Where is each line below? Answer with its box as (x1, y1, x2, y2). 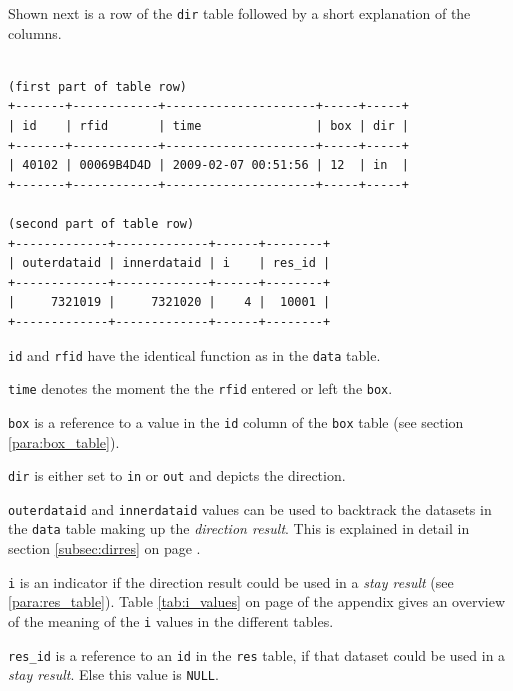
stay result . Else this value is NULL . (8, 664, 219, 685)
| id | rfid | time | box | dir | (8, 119, 409, 134)
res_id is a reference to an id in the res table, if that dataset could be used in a (8, 644, 506, 665)
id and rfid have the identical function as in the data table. (8, 344, 381, 365)
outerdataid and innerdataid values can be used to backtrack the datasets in (8, 498, 492, 519)
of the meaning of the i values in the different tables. (8, 610, 334, 631)
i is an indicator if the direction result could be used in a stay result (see (8, 571, 454, 592)
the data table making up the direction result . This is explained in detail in (8, 518, 470, 539)
